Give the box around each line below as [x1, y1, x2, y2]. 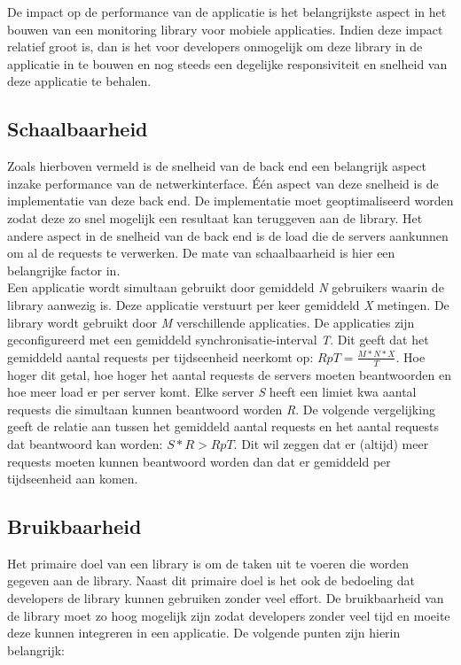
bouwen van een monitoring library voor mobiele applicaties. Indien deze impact [7, 19, 443, 38]
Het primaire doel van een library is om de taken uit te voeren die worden [7, 553, 409, 572]
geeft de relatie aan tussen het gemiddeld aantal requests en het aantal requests [7, 417, 440, 436]
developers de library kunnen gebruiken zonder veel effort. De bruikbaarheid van [7, 589, 444, 607]
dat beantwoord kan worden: [7, 434, 163, 452]
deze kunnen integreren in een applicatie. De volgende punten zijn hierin [7, 623, 401, 642]
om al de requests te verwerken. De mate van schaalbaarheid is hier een [7, 244, 395, 262]
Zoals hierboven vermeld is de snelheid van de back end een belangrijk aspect [7, 157, 426, 175]
